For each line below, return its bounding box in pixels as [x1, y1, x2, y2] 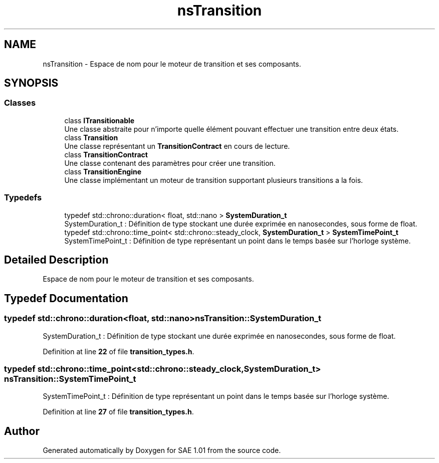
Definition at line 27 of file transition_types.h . [43, 407, 194, 416]
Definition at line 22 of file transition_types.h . [43, 347, 194, 356]
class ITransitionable [64, 116, 135, 125]
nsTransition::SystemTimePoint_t [4, 374, 136, 384]
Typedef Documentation [4, 292, 128, 305]
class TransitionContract [64, 150, 148, 159]
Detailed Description [4, 253, 109, 266]
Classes [4, 98, 36, 108]
